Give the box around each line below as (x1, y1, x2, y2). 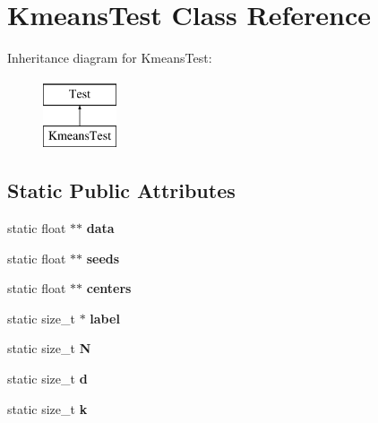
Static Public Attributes (7, 177, 236, 204)
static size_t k (7, 399, 88, 418)
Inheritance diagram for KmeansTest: (7, 48, 212, 67)
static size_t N (7, 339, 91, 358)
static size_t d (7, 369, 88, 388)
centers (86, 279, 132, 298)
